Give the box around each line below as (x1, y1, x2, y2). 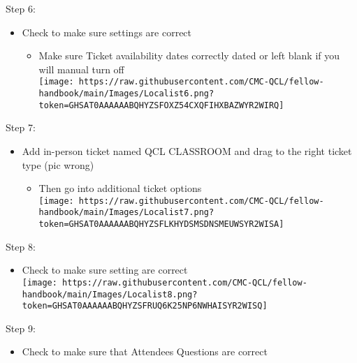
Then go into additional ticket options (38, 181, 202, 195)
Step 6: (6, 1, 36, 15)
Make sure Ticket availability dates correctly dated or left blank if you (38, 48, 340, 63)
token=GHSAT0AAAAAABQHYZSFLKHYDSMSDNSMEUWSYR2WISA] (38, 219, 284, 230)
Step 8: (6, 239, 36, 253)
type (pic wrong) (22, 157, 94, 172)
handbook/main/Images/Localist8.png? (22, 289, 198, 299)
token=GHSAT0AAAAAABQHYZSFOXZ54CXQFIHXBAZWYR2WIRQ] (38, 100, 284, 110)
